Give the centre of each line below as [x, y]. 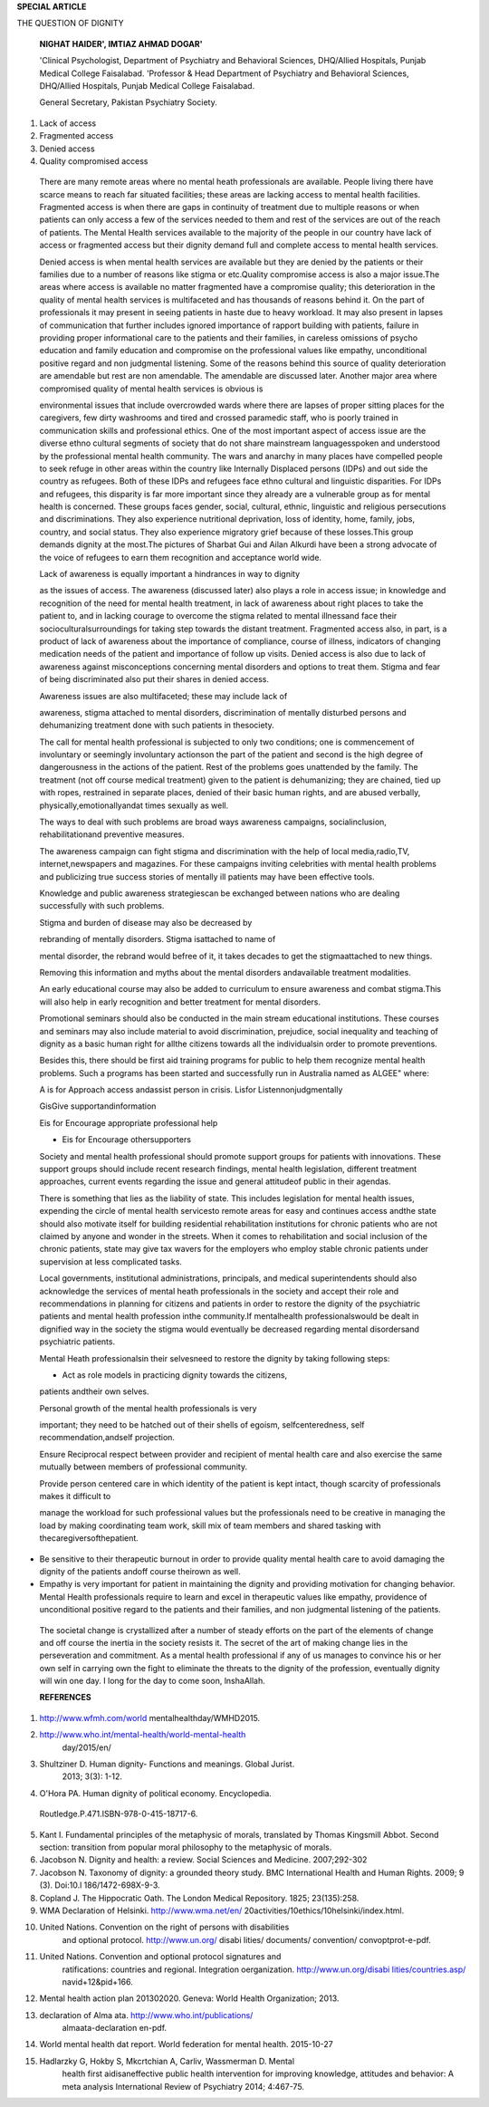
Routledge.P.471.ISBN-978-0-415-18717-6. [119, 1814]
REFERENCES [65, 1698]
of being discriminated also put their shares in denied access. [154, 679]
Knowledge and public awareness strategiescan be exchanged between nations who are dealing [220, 893]
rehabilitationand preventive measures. [112, 834]
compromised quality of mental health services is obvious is [151, 389]
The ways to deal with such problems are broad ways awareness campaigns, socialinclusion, [213, 822]
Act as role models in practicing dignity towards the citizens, [175, 1375]
